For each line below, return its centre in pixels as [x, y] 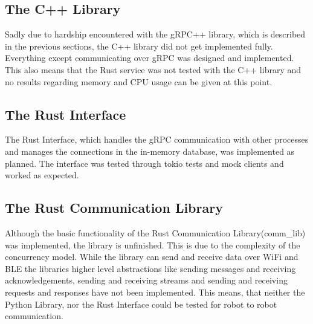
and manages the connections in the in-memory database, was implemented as [150, 151]
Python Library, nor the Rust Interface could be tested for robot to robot [141, 304]
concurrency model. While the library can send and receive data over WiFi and [152, 257]
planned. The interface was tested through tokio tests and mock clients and [144, 163]
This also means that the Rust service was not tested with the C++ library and [153, 69]
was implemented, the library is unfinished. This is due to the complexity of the [153, 245]
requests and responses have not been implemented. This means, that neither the [155, 292]
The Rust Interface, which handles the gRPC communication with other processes [157, 139]
